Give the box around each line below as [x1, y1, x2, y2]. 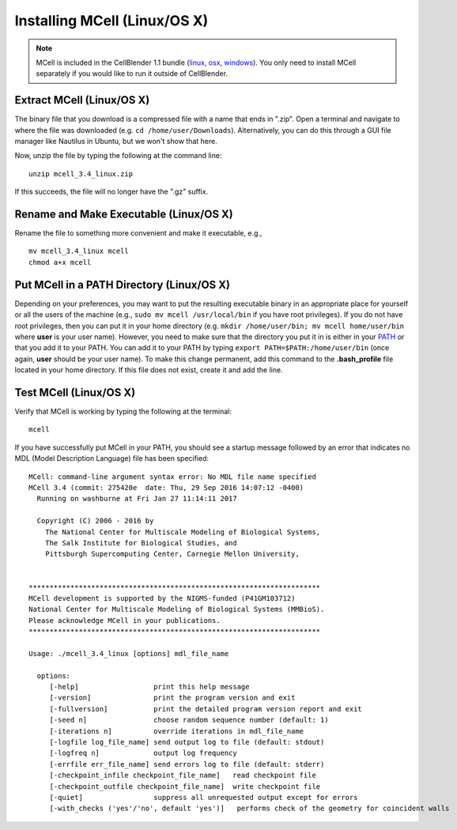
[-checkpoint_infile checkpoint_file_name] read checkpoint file [49, 771, 316, 780]
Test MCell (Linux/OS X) [14, 386, 136, 399]
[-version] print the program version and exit [49, 693, 296, 703]
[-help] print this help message [49, 682, 250, 692]
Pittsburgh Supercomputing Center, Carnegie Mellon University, [44, 549, 300, 559]
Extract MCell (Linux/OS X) [14, 93, 150, 107]
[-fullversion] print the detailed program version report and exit [49, 704, 363, 713]
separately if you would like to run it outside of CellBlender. [36, 69, 228, 78]
